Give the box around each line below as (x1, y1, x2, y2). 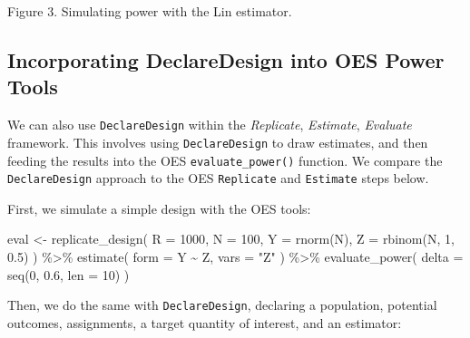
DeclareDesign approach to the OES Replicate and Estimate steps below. (7, 169, 429, 188)
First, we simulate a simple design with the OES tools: (7, 198, 311, 217)
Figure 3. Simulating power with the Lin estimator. (7, 2, 292, 20)
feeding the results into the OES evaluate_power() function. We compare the (7, 150, 443, 169)
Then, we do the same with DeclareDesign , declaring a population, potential (7, 295, 437, 314)
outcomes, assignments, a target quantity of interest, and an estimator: (7, 313, 402, 332)
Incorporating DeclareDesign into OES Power (7, 45, 445, 73)
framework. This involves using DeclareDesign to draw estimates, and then (7, 132, 428, 151)
